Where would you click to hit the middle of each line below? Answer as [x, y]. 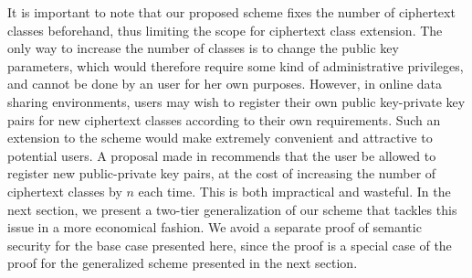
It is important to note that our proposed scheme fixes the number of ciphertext [231, 12]
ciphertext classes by [65, 191]
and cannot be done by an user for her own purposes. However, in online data [225, 84]
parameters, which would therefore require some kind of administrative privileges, [236, 65]
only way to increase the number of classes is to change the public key [203, 48]
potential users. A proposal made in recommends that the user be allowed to [222, 155]
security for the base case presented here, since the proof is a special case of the [230, 245]
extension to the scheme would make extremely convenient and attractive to [220, 138]
